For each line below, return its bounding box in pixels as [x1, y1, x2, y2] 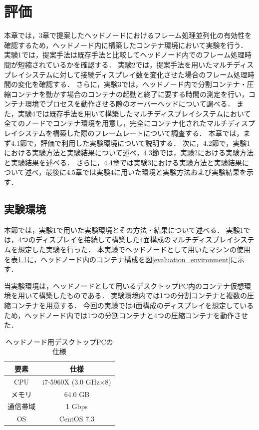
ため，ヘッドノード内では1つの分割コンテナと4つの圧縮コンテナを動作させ [4, 310, 249, 320]
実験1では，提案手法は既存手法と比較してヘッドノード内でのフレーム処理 [4, 49, 245, 60]
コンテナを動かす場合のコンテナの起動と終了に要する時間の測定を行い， [10, 88, 249, 99]
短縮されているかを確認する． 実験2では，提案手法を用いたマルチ [17, 59, 234, 69]
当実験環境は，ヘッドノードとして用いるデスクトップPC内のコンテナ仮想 [4, 280, 244, 291]
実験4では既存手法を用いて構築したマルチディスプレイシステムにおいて [17, 108, 251, 118]
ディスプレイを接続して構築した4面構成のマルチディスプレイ [35, 234, 234, 245]
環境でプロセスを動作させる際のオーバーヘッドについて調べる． [24, 98, 235, 109]
